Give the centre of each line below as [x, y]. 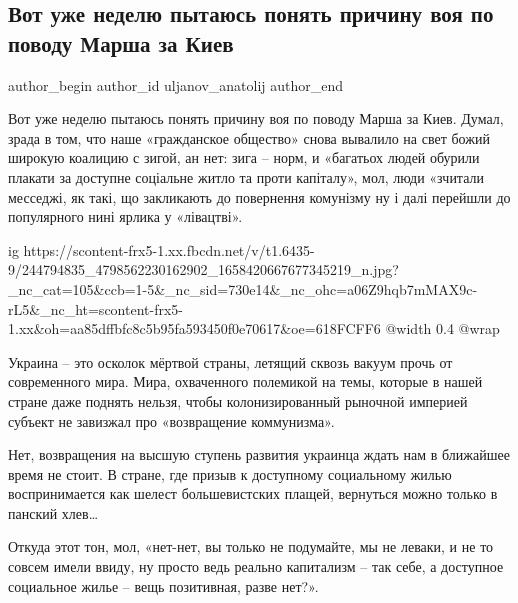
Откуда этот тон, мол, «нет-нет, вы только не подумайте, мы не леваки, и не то [251, 546]
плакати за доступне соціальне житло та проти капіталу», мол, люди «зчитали [246, 176]
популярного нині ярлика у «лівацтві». [125, 216]
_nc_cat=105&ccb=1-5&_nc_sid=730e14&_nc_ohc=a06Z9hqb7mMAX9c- [243, 288]
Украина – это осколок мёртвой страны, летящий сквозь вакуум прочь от [230, 361]
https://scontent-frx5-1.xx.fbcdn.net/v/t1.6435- [169, 249]
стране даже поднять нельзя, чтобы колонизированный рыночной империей [238, 400]
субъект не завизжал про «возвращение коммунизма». [171, 420]
